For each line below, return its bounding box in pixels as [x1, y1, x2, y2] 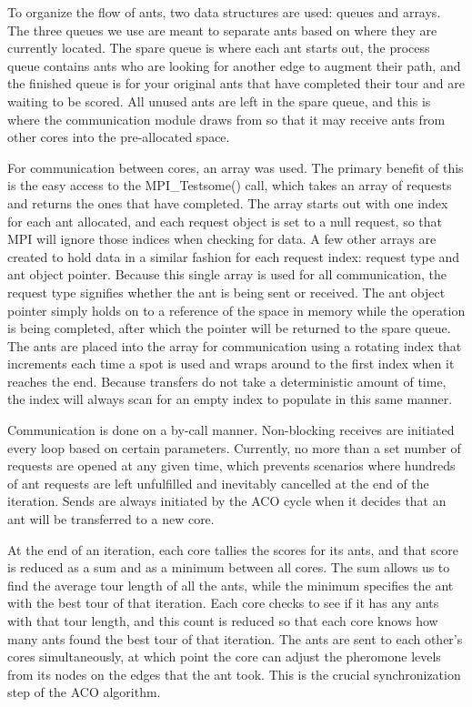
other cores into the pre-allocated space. [7, 127, 230, 146]
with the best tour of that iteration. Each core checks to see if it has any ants [7, 593, 439, 612]
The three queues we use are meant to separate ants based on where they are [7, 20, 437, 39]
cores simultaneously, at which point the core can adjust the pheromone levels [7, 647, 441, 666]
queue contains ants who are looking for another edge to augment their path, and [7, 56, 461, 75]
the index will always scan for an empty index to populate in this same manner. [7, 389, 453, 409]
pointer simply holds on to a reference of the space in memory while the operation [7, 300, 466, 319]
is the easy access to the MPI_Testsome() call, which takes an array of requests [7, 176, 452, 195]
